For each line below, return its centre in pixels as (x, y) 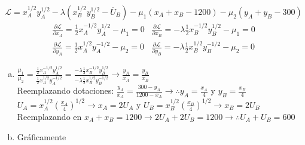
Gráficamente (42, 136)
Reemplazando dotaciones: (65, 90)
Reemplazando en (49, 116)
